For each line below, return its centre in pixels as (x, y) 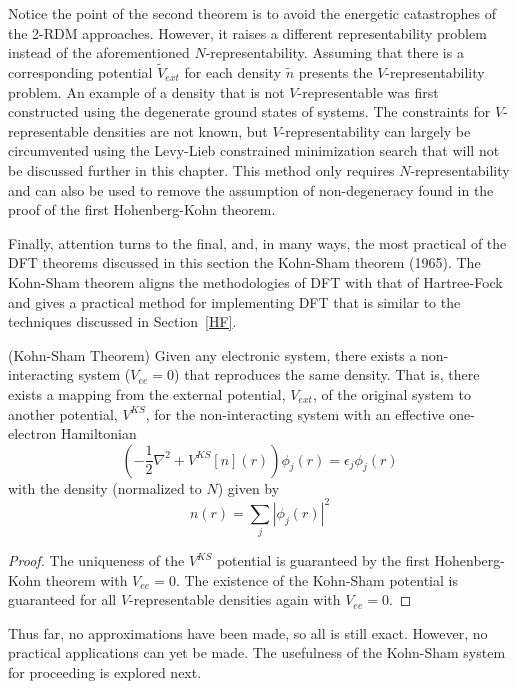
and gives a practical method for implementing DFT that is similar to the (234, 301)
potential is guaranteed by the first (323, 560)
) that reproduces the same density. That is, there (327, 374)
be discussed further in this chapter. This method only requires (201, 169)
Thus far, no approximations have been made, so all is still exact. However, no (248, 632)
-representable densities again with (235, 599)
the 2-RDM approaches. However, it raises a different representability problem (247, 32)
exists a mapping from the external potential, (147, 393)
